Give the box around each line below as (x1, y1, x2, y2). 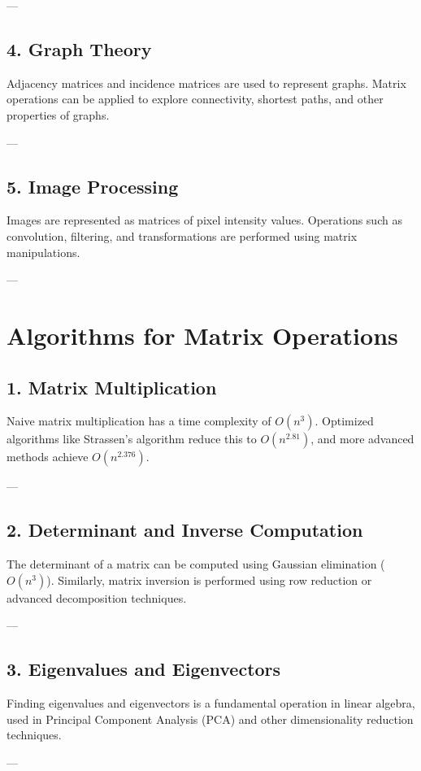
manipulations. (7, 243, 80, 260)
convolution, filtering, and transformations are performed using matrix (7, 227, 358, 244)
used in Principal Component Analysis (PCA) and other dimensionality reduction (7, 710, 414, 727)
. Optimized (315, 412, 374, 429)
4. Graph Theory (7, 36, 152, 61)
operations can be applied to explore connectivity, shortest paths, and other (7, 90, 384, 107)
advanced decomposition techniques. (7, 589, 187, 606)
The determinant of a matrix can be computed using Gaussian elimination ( (7, 555, 385, 573)
